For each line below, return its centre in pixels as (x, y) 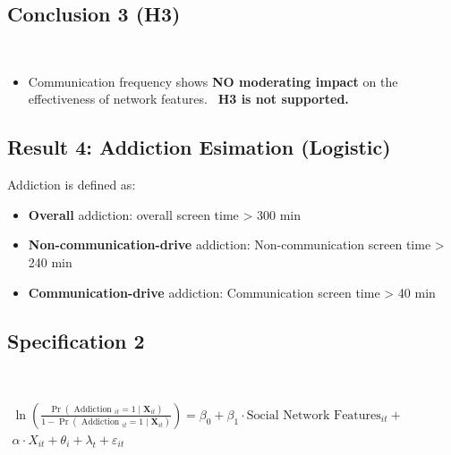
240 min (50, 261)
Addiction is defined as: (72, 185)
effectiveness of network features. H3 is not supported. (188, 99)
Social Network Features (314, 415)
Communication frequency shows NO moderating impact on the (213, 81)
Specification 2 (76, 340)
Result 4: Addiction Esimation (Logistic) (199, 147)
